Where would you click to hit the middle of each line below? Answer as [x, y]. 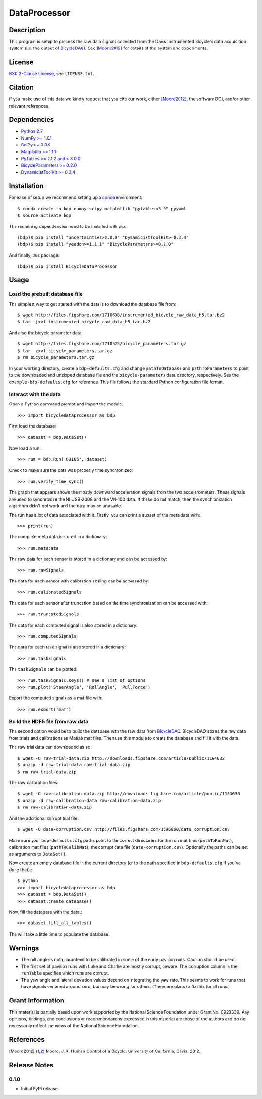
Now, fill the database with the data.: [45, 912]
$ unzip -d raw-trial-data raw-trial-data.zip [74, 765]
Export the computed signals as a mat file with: [56, 698]
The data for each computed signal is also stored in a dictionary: [73, 625]
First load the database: [33, 426]
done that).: [21, 870]
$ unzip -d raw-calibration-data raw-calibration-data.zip [89, 800]
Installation [26, 186]
